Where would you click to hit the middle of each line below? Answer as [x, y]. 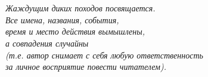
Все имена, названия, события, [62, 19]
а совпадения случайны [47, 43]
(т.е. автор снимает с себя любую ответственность [104, 55]
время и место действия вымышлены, [75, 31]
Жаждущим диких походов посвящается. [80, 8]
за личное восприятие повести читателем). [86, 67]
